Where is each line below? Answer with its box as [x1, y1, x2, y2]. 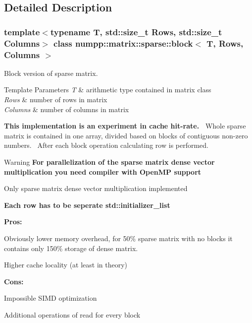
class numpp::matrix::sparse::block [53, 37, 193, 49]
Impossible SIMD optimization [4, 293, 97, 303]
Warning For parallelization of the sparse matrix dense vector [4, 157, 215, 167]
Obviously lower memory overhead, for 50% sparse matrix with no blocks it [4, 233, 233, 243]
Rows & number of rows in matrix [4, 94, 107, 105]
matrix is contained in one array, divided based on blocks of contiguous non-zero [4, 130, 248, 140]
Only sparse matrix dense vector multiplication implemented [4, 183, 188, 194]
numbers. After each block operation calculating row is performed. [4, 140, 209, 150]
